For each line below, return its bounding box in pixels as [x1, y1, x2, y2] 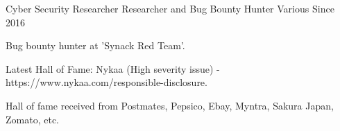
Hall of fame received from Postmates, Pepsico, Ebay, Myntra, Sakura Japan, [6, 98, 334, 112]
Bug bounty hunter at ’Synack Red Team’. [6, 38, 185, 53]
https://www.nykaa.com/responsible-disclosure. [6, 75, 207, 89]
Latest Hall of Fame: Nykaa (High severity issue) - [6, 61, 220, 76]
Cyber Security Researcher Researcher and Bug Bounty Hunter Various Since [6, 1, 334, 15]
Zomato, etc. [6, 112, 59, 126]
